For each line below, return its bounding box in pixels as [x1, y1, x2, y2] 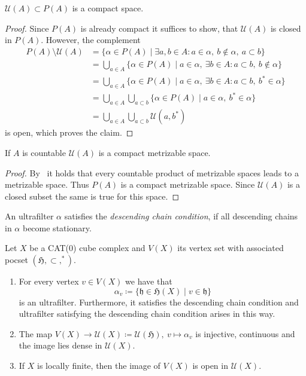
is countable [22, 146, 66, 158]
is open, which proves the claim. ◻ [5, 126, 134, 139]
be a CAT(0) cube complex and [29, 242, 146, 254]
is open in [192, 359, 228, 372]
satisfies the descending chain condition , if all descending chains [64, 210, 298, 222]
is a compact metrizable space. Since [120, 178, 255, 191]
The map [19, 327, 53, 340]
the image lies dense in [19, 339, 102, 351]
